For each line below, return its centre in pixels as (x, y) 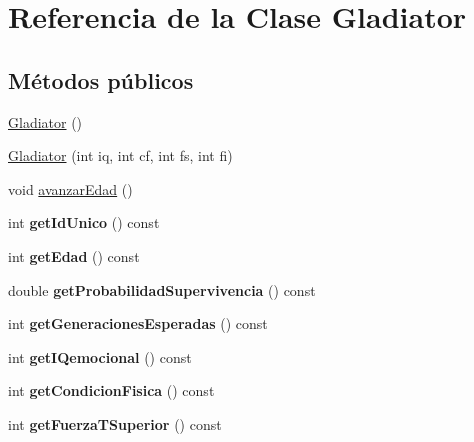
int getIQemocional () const (100, 356)
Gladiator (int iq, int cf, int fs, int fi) (120, 155)
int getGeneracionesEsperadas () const (138, 323)
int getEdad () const (74, 255)
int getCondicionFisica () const (111, 390)
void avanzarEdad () (70, 188)
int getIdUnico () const (84, 222)
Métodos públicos (101, 79)
